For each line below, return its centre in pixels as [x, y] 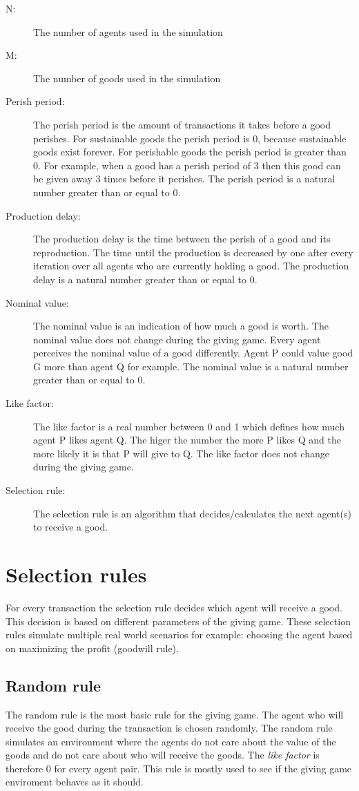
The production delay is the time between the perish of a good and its [182, 239]
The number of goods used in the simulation [127, 78]
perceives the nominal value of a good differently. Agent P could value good [193, 353]
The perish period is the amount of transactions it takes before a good [182, 124]
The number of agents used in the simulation [128, 31]
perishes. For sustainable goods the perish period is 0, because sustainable [190, 138]
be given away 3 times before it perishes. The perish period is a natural [184, 179]
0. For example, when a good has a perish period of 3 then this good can [187, 165]
